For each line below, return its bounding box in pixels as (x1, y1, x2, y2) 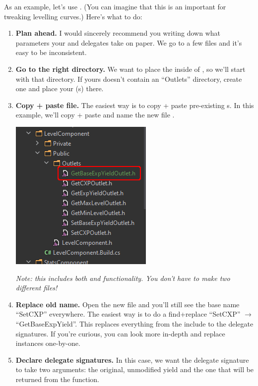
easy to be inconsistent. (15, 47, 87, 57)
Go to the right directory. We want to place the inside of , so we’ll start (15, 63, 246, 74)
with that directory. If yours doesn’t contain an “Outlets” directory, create (15, 73, 242, 84)
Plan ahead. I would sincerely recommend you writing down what (15, 28, 220, 38)
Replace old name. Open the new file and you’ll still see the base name (15, 299, 240, 309)
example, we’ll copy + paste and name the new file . (15, 110, 175, 120)
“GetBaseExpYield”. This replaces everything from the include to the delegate (15, 318, 254, 329)
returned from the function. (15, 374, 99, 384)
